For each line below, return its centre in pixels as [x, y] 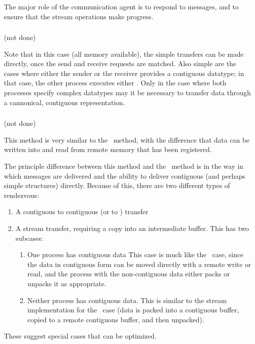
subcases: [29, 238]
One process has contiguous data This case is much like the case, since [135, 254]
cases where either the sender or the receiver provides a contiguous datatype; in [124, 73]
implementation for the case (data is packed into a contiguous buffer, [133, 310]
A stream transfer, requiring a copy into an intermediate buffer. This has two [132, 228]
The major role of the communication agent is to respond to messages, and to [121, 6]
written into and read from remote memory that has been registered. [108, 149]
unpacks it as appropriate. [67, 283]
